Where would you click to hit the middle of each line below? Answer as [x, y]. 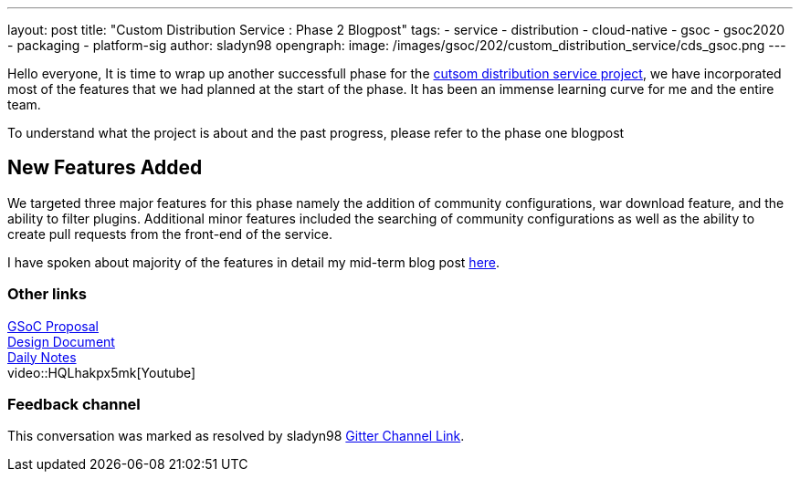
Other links [47, 294]
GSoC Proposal [53, 326]
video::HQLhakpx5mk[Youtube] [102, 372]
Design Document [61, 341]
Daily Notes [42, 357]
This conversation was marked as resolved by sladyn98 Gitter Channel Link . [236, 436]
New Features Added [105, 168]
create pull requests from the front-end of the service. [170, 234]
